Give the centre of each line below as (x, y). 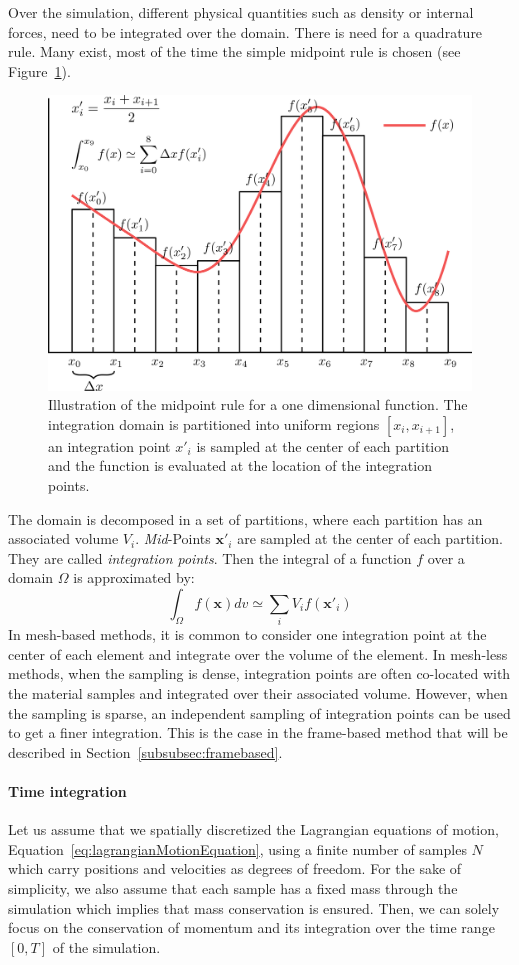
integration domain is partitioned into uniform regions (214, 423)
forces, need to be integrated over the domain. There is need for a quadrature (245, 31)
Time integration (67, 791)
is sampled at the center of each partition (323, 445)
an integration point (109, 445)
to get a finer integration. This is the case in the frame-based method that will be (258, 732)
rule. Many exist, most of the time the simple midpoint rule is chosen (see (234, 51)
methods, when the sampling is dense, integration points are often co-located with (259, 673)
